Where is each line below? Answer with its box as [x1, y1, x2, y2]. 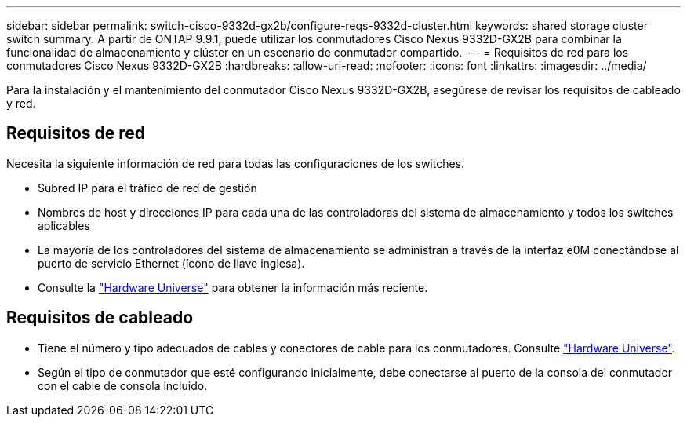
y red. [6, 97, 36, 110]
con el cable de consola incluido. [38, 378, 208, 392]
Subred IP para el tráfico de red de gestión [38, 181, 257, 195]
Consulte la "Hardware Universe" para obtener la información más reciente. [38, 280, 428, 294]
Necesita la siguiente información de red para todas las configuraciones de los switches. [6, 156, 465, 170]
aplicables [38, 218, 90, 232]
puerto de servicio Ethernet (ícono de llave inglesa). [38, 256, 305, 270]
